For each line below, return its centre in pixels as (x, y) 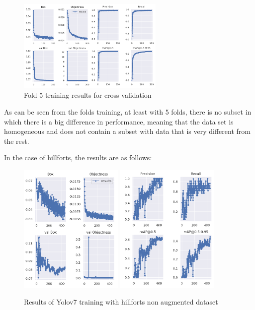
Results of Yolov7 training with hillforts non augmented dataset (121, 302)
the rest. (17, 141)
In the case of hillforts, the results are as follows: (78, 157)
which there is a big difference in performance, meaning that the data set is (119, 121)
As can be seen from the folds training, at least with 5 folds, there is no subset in (128, 111)
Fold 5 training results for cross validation (88, 95)
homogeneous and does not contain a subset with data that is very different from (127, 131)
